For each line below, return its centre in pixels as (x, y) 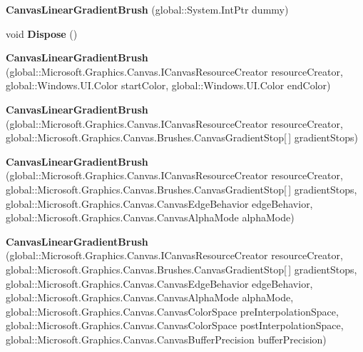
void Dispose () (42, 33)
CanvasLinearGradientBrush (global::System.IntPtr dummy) (147, 9)
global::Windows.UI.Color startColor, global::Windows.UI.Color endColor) (168, 85)
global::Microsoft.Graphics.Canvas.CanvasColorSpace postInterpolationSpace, (175, 325)
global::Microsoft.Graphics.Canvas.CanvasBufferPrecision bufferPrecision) (166, 339)
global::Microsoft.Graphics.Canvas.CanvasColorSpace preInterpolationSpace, (172, 311)
